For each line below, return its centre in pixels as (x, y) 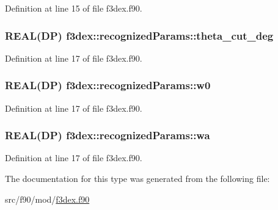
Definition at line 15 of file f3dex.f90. (74, 8)
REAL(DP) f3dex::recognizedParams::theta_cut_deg (139, 35)
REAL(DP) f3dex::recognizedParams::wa (108, 135)
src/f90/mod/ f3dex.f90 (47, 199)
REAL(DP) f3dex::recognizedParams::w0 (108, 85)
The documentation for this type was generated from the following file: (137, 179)
